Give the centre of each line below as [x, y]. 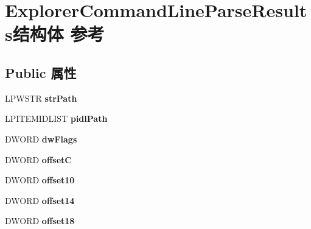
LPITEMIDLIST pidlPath [56, 118]
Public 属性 [41, 72]
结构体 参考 [58, 34]
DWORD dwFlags [41, 139]
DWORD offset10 [40, 180]
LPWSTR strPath [41, 98]
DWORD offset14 [40, 200]
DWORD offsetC [38, 159]
